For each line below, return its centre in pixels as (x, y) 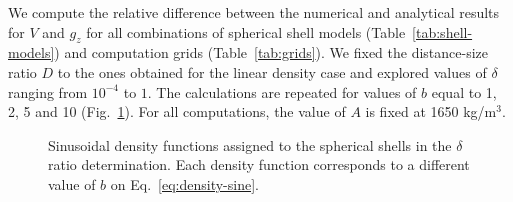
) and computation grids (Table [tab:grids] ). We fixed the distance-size (271, 52)
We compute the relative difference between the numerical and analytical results (254, 12)
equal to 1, (464, 91)
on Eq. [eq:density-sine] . (184, 183)
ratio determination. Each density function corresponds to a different (259, 164)
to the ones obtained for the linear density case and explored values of (272, 71)
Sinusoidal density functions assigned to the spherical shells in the (250, 144)
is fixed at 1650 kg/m (431, 111)
